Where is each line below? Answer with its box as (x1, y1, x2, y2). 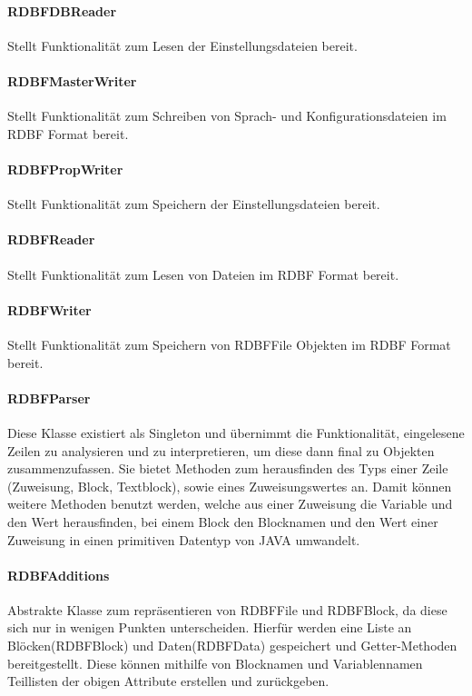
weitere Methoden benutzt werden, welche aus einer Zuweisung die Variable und (7, 494, 453, 513)
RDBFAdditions (7, 565, 110, 584)
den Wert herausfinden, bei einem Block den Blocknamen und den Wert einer (7, 512, 438, 531)
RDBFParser (7, 388, 91, 407)
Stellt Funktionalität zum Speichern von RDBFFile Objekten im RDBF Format (7, 334, 451, 353)
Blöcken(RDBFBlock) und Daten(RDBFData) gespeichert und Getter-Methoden (7, 636, 457, 655)
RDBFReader (7, 230, 95, 249)
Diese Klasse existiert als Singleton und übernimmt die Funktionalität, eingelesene (7, 423, 465, 442)
